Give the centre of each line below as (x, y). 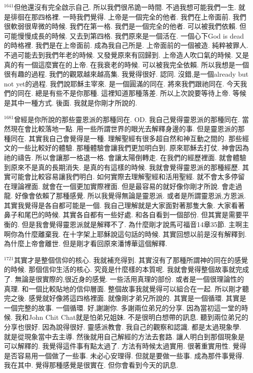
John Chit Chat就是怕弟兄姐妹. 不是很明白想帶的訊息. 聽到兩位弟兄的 (138, 317)
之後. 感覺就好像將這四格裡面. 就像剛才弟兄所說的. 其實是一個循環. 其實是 (128, 298)
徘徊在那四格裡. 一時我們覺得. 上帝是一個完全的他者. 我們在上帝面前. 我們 (128, 16)
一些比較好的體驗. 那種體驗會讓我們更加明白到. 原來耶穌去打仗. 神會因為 (133, 148)
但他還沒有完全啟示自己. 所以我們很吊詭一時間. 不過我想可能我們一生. (125, 7)
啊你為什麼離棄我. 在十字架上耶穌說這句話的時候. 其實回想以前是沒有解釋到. (125, 234)
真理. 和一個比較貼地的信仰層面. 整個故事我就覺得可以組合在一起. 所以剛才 (123, 288)
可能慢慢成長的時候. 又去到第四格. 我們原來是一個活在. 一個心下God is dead (124, 35)
